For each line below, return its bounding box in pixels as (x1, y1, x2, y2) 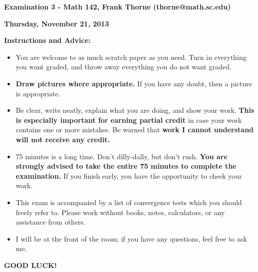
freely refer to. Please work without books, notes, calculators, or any (15, 207, 225, 217)
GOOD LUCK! (4, 260, 57, 270)
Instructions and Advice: (4, 35, 91, 45)
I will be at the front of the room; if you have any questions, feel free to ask (15, 233, 247, 244)
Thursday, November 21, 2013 (4, 18, 109, 28)
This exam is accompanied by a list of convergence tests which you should (15, 197, 242, 207)
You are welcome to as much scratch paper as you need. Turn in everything (15, 51, 247, 62)
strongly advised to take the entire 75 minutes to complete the (15, 161, 237, 171)
